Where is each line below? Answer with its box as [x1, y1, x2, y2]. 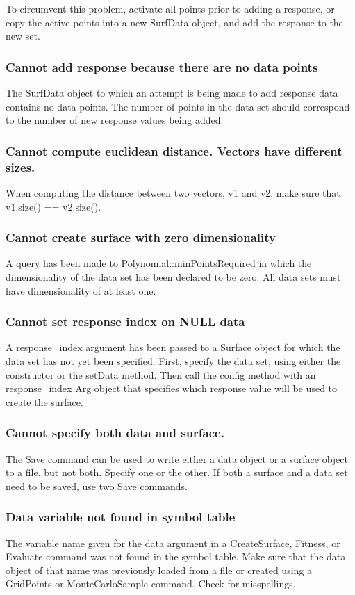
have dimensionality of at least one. [6, 283, 156, 297]
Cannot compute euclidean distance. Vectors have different [6, 142, 342, 159]
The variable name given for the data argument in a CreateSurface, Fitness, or [6, 535, 340, 550]
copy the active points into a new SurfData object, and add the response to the [6, 15, 343, 29]
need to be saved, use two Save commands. [6, 478, 188, 493]
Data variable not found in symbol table [6, 508, 236, 525]
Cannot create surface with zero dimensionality [6, 229, 276, 246]
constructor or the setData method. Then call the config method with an [6, 367, 316, 382]
